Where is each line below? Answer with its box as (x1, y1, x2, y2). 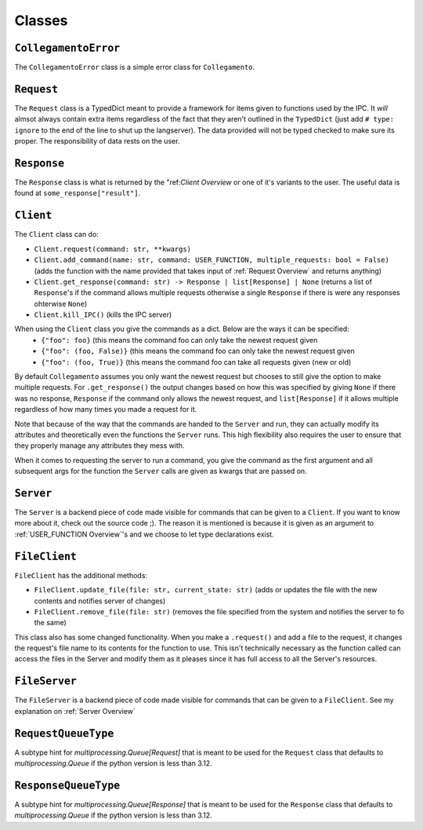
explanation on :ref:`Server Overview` (14, 706, 136, 715)
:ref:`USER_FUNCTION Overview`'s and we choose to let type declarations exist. (14, 530, 274, 539)
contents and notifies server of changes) (34, 596, 166, 606)
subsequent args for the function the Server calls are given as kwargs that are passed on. (14, 467, 307, 476)
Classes (14, 12, 68, 29)
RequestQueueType (14, 726, 114, 740)
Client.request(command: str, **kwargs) (34, 244, 192, 253)
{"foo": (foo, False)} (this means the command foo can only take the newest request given (41, 346, 356, 356)
